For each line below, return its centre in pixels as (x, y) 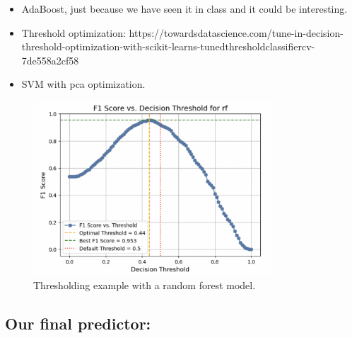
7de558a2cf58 (50, 60)
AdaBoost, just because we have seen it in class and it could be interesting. (184, 9)
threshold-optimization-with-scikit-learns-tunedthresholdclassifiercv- (168, 46)
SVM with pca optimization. (83, 84)
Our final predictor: (78, 323)
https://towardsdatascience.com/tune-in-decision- (236, 32)
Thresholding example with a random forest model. (145, 285)
